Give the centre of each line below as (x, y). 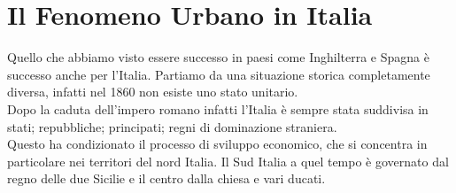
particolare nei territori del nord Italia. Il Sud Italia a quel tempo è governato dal (228, 161)
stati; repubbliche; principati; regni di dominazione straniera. (172, 126)
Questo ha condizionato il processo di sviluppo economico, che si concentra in (217, 144)
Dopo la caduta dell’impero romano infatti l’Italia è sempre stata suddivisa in (218, 108)
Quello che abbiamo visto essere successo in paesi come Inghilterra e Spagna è (218, 57)
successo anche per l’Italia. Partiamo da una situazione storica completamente (219, 74)
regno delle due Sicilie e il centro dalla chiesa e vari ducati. (166, 178)
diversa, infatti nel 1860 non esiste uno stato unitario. (153, 92)
